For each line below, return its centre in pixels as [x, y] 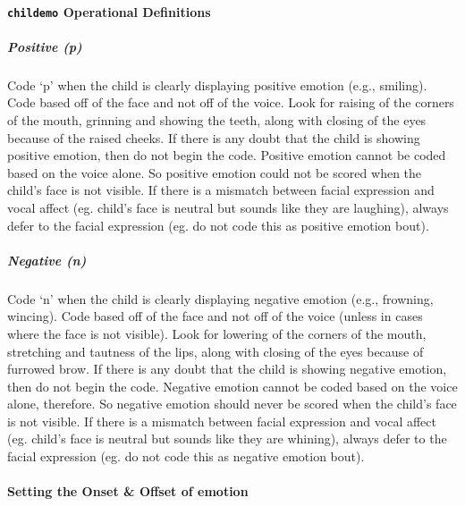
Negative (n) [47, 260]
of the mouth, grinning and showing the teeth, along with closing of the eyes [217, 120]
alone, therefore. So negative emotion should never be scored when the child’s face [232, 404]
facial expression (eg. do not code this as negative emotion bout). [186, 456]
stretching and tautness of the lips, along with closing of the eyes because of [216, 351]
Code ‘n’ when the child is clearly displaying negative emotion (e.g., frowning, [220, 298]
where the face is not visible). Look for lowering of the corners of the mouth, [217, 333]
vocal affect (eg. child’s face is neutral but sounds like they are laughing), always [228, 207]
